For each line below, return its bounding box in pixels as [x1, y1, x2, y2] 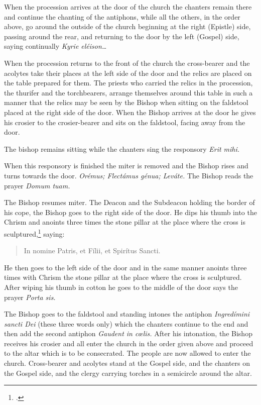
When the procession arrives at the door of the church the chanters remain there [4, 2, 252, 12]
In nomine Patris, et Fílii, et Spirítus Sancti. [24, 245, 161, 256]
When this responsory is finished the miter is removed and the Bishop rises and [4, 160, 248, 171]
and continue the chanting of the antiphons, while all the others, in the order [4, 11, 240, 22]
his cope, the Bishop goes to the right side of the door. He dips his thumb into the [4, 207, 257, 217]
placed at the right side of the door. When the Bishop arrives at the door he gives [4, 107, 256, 117]
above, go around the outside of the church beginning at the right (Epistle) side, [4, 21, 251, 32]
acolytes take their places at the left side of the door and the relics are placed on [4, 67, 252, 78]
